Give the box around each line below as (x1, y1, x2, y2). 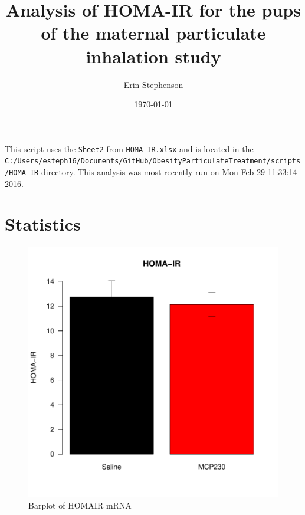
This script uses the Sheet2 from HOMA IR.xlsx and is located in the (5, 142, 254, 155)
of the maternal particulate (41, 21, 266, 45)
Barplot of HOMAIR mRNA (28, 498, 132, 511)
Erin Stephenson (123, 78, 183, 90)
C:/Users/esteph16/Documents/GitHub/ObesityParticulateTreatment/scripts (5, 157, 301, 166)
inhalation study (86, 44, 221, 68)
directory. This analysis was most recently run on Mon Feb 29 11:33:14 (41, 166, 297, 178)
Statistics (5, 212, 81, 236)
